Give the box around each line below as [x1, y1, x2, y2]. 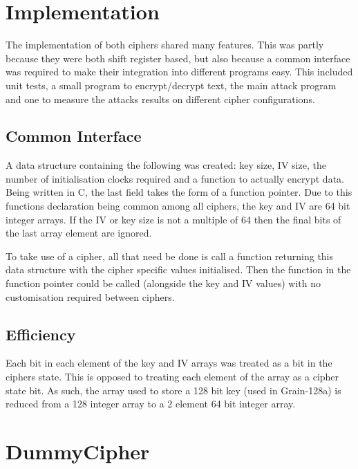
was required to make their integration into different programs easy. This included [6, 64, 353, 79]
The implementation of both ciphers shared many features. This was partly [6, 37, 324, 52]
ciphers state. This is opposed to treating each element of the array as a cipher [6, 369, 339, 384]
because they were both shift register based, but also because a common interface [6, 50, 350, 65]
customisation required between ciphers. [6, 289, 175, 304]
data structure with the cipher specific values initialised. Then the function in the [6, 262, 351, 277]
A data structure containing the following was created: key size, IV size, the [6, 158, 326, 172]
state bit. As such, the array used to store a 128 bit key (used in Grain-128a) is [6, 383, 341, 397]
